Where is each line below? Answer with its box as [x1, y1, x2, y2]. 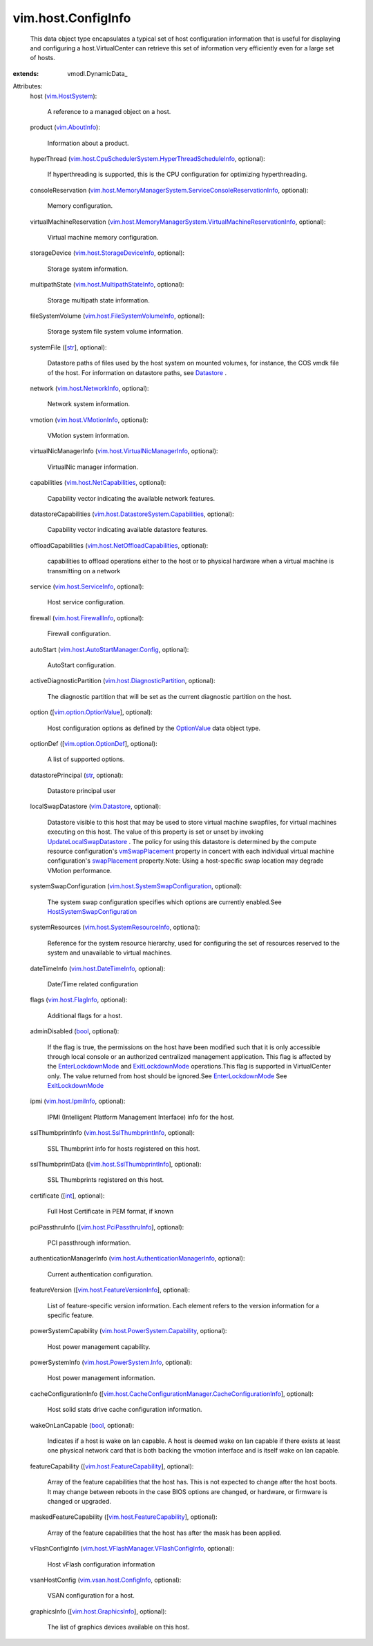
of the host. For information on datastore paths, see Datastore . [47, 368, 227, 376]
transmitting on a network [47, 566, 121, 575]
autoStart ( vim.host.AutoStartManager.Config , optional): [30, 645, 189, 653]
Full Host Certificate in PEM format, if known [47, 1207, 174, 1216]
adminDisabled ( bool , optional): [30, 1027, 119, 1035]
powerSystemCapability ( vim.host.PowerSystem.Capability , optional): [30, 1327, 227, 1335]
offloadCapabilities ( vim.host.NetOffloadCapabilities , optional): [30, 541, 209, 549]
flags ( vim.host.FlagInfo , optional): [30, 995, 128, 1004]
